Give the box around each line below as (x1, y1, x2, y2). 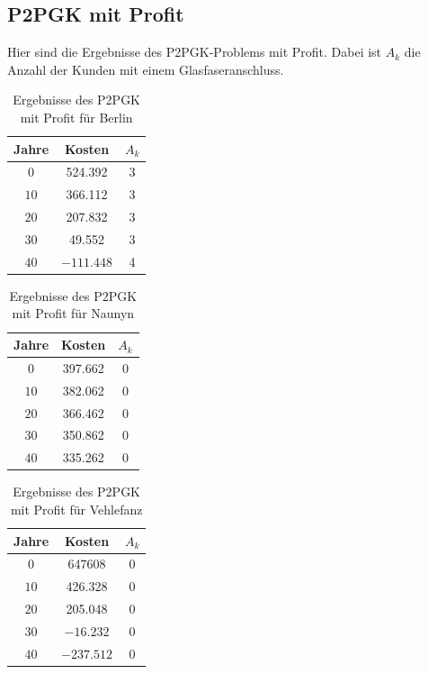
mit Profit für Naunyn (12, 304, 135, 323)
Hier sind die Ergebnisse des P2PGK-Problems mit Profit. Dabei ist (7, 42, 382, 61)
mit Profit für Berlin (20, 107, 133, 126)
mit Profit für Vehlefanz (10, 499, 143, 518)
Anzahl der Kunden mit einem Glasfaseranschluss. (7, 59, 284, 78)
